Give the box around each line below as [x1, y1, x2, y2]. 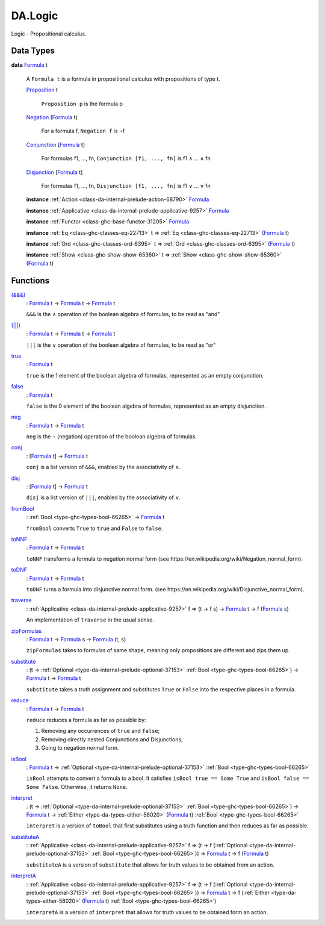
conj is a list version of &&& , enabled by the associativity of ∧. [26, 464, 181, 471]
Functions [11, 275, 50, 285]
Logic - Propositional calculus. [11, 30, 87, 37]
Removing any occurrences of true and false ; [41, 727, 160, 735]
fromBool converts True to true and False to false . [26, 525, 163, 532]
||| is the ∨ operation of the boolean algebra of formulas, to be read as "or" [26, 341, 216, 349]
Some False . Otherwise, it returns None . [26, 783, 128, 790]
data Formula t [11, 61, 48, 69]
